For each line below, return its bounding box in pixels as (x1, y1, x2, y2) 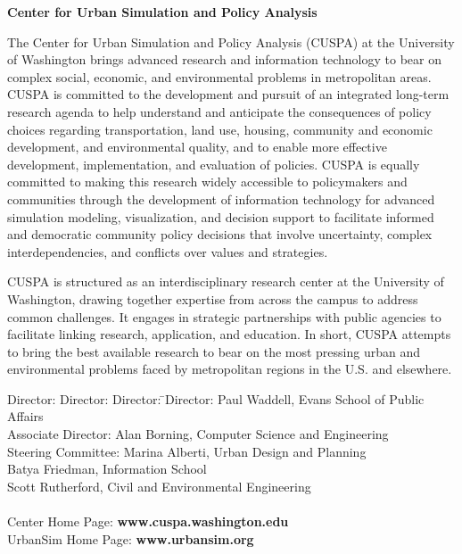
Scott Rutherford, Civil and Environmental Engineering (7, 476, 311, 495)
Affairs (7, 407, 44, 426)
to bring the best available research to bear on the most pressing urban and (7, 342, 421, 360)
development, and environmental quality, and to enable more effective (7, 137, 387, 156)
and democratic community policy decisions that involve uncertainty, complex (7, 225, 433, 244)
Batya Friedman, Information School (7, 459, 207, 478)
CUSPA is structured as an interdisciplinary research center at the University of (7, 272, 444, 291)
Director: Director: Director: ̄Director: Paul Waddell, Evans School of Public (7, 389, 425, 408)
